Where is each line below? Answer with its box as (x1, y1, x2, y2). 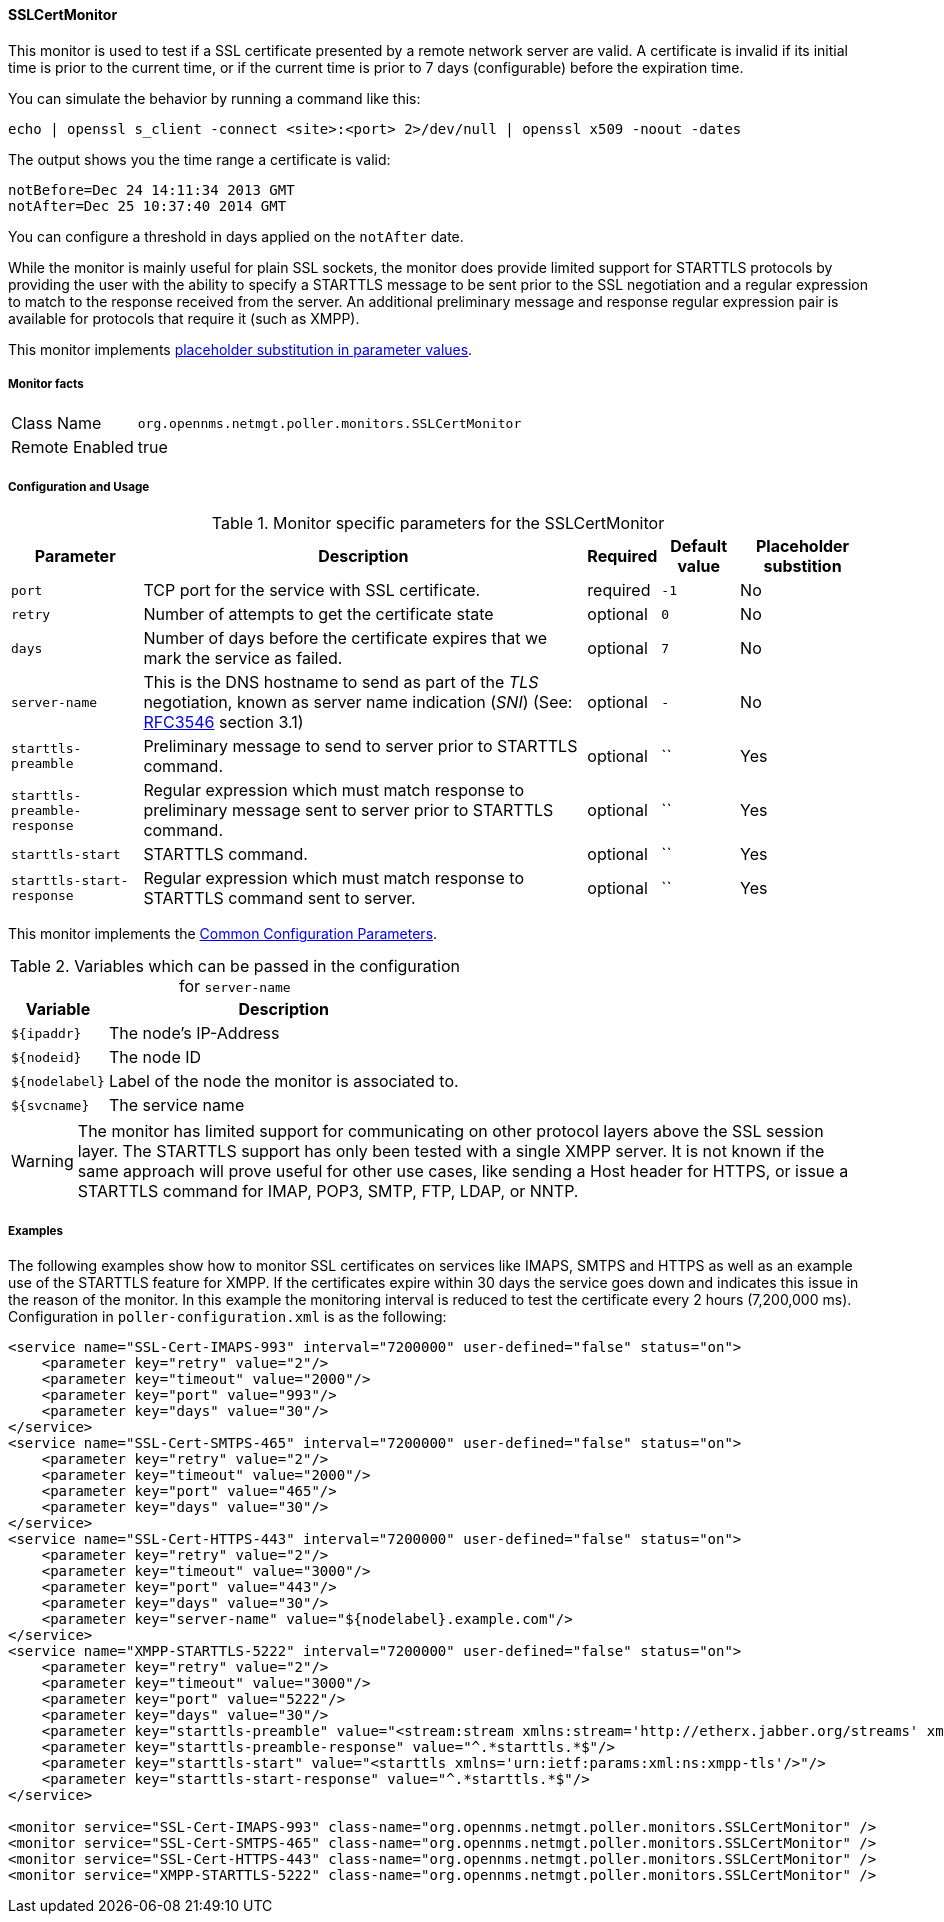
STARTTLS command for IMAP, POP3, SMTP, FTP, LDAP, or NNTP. (77, 1181, 579, 1202)
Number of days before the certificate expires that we (143, 628, 548, 649)
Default (670, 536, 728, 557)
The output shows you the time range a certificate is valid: (8, 150, 391, 168)
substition (763, 556, 842, 577)
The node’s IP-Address (108, 1023, 280, 1044)
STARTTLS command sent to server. (143, 888, 416, 909)
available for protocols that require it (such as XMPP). (8, 309, 360, 327)
